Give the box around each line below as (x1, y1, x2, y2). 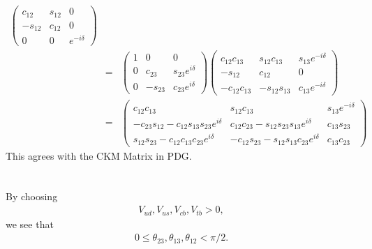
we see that (6, 216, 54, 231)
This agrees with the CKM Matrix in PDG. (6, 148, 192, 163)
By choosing (6, 189, 58, 204)
